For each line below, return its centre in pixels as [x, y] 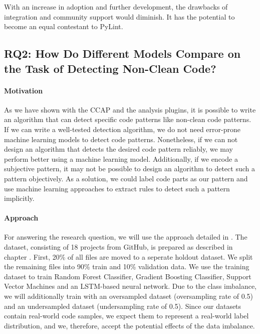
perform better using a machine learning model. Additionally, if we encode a [121, 158]
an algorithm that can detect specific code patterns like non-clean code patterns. [128, 119]
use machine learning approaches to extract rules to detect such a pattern [117, 188]
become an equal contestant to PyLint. [64, 26]
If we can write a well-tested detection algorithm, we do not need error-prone [122, 129]
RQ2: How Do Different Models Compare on [122, 53]
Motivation [24, 90]
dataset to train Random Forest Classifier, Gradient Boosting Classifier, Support [128, 276]
